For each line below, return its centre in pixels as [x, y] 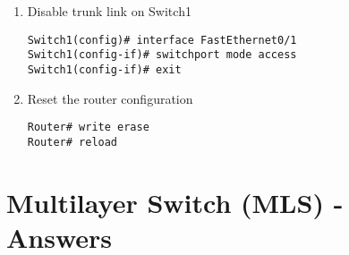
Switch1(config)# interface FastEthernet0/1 [162, 40]
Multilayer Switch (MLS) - [175, 202]
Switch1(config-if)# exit [104, 69]
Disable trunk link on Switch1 [109, 11]
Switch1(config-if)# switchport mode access [162, 55]
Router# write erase [88, 127]
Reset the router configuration [110, 98]
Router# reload [72, 142]
